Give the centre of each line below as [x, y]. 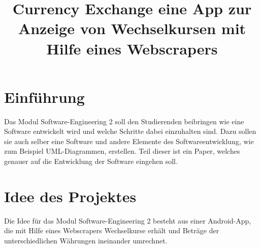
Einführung [44, 96]
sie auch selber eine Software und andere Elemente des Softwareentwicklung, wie [129, 141]
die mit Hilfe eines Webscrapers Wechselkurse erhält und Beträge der [112, 230]
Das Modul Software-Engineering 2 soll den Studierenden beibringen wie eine [124, 121]
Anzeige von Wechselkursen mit [132, 28]
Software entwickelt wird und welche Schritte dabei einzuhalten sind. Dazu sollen [130, 131]
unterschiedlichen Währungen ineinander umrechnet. [86, 240]
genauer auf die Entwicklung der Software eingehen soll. [91, 161]
